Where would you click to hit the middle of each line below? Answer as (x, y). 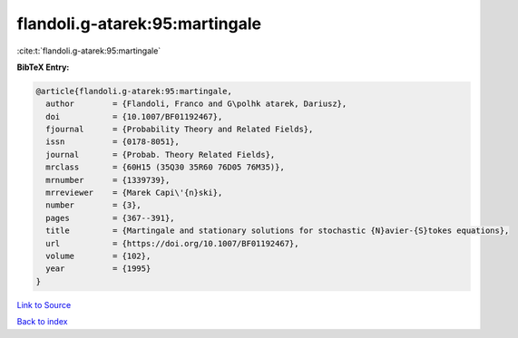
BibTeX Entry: (43, 67)
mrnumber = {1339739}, (108, 180)
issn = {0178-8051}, (113, 142)
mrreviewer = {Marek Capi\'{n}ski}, (134, 193)
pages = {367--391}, (111, 218)
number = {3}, (94, 205)
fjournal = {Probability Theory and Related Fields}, (180, 130)
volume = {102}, (98, 256)
